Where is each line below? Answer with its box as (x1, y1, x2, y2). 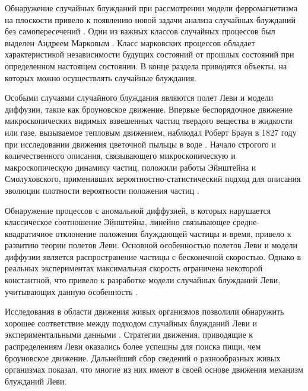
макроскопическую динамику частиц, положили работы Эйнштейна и (5, 161, 256, 173)
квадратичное (5, 227, 53, 239)
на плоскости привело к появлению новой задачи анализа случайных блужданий (5, 13, 296, 25)
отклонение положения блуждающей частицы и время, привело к (55, 227, 291, 239)
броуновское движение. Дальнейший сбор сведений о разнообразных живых (5, 351, 281, 364)
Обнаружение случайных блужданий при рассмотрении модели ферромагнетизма (5, 2, 298, 14)
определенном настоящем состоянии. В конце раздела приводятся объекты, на (5, 59, 287, 72)
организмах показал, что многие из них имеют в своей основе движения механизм (5, 363, 303, 376)
